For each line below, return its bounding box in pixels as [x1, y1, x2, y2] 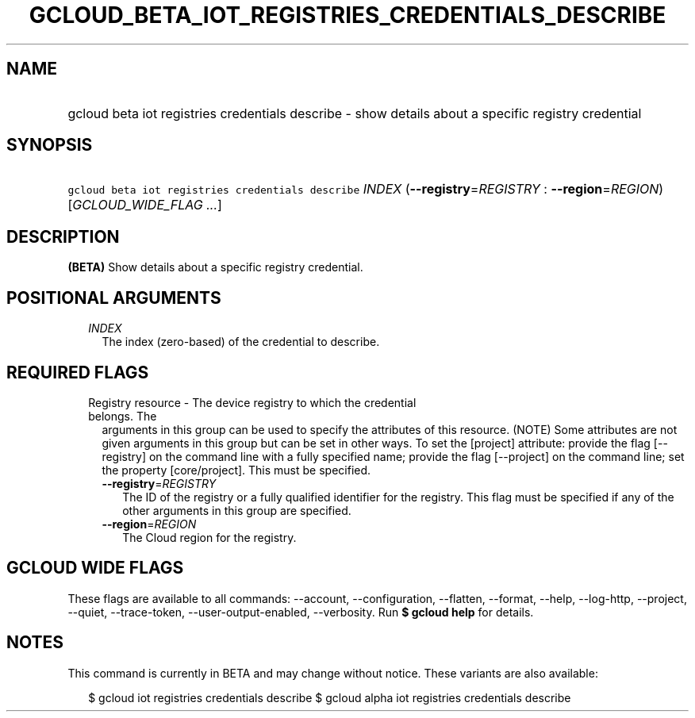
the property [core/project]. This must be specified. [102, 463, 371, 477]
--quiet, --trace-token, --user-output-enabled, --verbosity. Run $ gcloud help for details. [67, 605, 534, 619]
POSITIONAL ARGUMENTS [6, 287, 221, 308]
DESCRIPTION [6, 226, 120, 247]
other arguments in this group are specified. [122, 503, 351, 517]
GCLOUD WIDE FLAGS [6, 558, 184, 578]
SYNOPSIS [6, 135, 93, 156]
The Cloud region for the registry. [122, 530, 297, 544]
